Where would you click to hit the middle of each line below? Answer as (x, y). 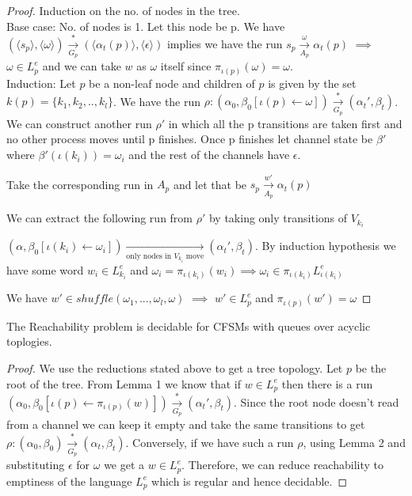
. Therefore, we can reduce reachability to (282, 465)
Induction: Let (41, 83)
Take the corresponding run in (80, 184)
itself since (186, 66)
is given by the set (312, 83)
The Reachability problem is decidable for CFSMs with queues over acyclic (189, 326)
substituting (36, 465)
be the (371, 368)
